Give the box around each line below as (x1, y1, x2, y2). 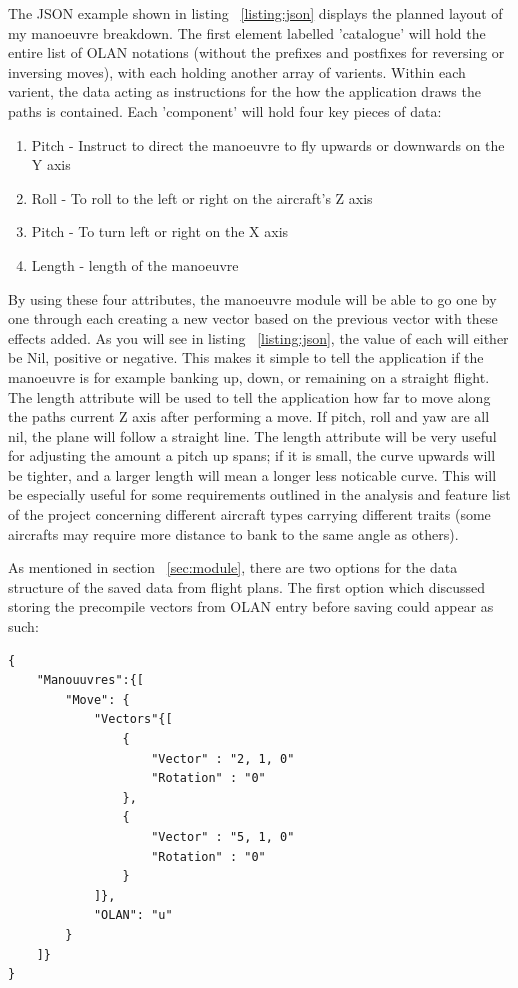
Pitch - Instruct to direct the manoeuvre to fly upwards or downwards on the (31, 134, 505, 155)
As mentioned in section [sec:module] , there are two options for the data (8, 557, 458, 578)
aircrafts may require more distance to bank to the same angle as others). (8, 523, 459, 544)
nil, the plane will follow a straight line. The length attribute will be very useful (8, 425, 497, 446)
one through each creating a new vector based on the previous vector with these (8, 308, 498, 329)
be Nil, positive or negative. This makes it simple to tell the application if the (8, 347, 484, 368)
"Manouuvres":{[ (36, 673, 145, 688)
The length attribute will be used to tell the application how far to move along (8, 386, 491, 407)
